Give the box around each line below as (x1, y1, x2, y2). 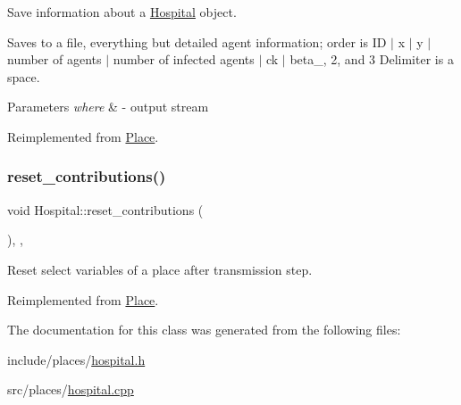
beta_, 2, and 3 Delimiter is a (289, 50, 454, 69)
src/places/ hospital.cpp (7, 380, 134, 399)
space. (7, 67, 40, 86)
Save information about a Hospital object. (7, 3, 237, 21)
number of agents (7, 50, 102, 69)
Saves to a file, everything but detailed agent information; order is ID (7, 32, 387, 51)
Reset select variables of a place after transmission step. (7, 260, 313, 278)
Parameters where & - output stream (7, 97, 209, 116)
